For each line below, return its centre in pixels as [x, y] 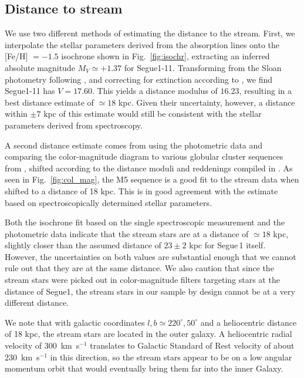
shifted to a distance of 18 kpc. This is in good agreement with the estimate [141, 190]
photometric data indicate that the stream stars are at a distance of [127, 233]
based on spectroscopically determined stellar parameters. [108, 202]
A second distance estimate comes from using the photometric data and [134, 145]
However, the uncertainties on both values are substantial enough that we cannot [151, 256]
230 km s [22, 357]
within [16, 114]
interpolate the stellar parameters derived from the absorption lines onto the [142, 44]
